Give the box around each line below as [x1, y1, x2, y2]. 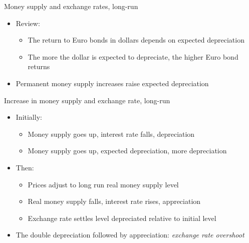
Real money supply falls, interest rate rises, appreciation [28, 196, 201, 206]
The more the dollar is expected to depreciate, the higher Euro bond [28, 51, 238, 62]
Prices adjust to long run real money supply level [28, 179, 179, 189]
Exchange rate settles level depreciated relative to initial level [28, 212, 216, 223]
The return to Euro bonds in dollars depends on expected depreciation [28, 35, 244, 45]
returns [28, 61, 50, 72]
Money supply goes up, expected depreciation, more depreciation [28, 145, 227, 156]
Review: [16, 18, 40, 28]
